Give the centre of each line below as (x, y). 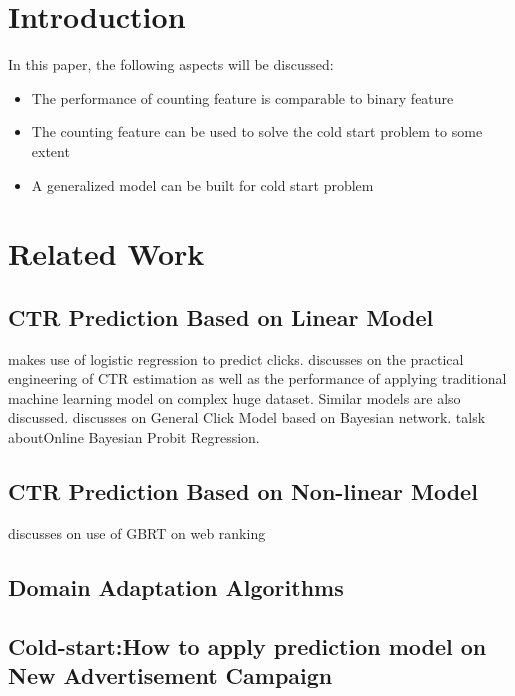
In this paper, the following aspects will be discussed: (171, 64)
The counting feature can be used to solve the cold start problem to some (257, 131)
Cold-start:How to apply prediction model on (247, 645)
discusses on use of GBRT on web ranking (137, 532)
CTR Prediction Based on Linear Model (221, 316)
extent (50, 150)
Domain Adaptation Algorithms (176, 586)
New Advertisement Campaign (170, 675)
